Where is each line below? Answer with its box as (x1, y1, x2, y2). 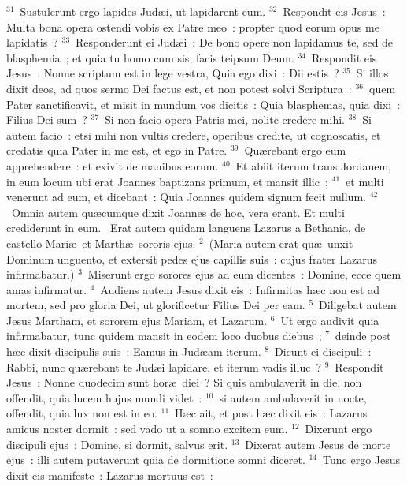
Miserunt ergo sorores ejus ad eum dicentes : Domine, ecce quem (87, 266, 401, 282)
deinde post (335, 327, 391, 344)
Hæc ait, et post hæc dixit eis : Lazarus (175, 405, 368, 421)
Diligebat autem (319, 297, 397, 313)
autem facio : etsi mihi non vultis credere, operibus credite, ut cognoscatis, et (6, 126, 381, 143)
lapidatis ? (6, 34, 58, 50)
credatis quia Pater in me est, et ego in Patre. (6, 142, 228, 159)
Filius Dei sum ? (6, 111, 87, 128)
